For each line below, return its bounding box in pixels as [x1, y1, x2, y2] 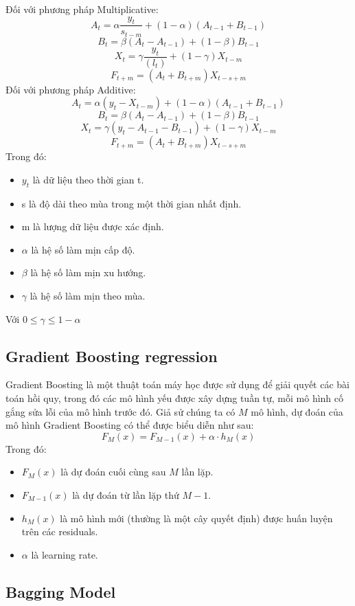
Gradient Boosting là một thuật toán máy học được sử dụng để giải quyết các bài [5, 377, 350, 392]
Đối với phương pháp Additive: [5, 82, 136, 96]
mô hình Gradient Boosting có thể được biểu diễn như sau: [5, 418, 254, 432]
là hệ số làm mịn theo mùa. [30, 289, 146, 303]
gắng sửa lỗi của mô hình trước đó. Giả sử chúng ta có [5, 404, 236, 418]
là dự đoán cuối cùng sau [60, 464, 166, 479]
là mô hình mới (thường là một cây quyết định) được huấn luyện [60, 510, 333, 525]
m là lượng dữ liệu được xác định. [21, 219, 164, 234]
